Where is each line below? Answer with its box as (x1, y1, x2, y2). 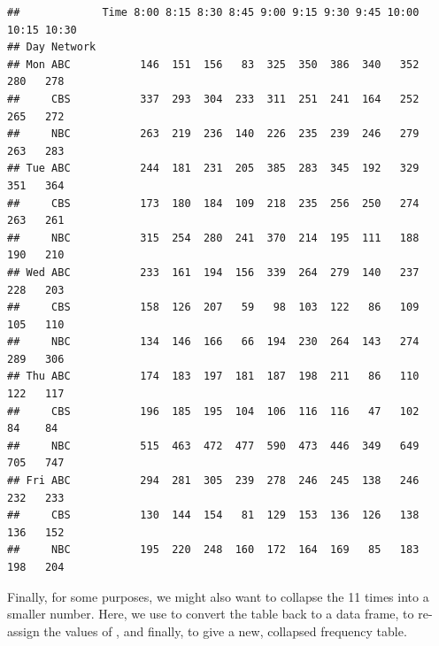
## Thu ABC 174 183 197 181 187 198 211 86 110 (7, 370, 420, 383)
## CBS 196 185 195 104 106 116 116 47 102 (7, 404, 420, 418)
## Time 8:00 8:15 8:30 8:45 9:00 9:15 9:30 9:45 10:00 (7, 6, 420, 19)
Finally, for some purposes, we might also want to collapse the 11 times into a (7, 587, 429, 605)
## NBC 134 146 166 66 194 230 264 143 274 (7, 335, 420, 349)
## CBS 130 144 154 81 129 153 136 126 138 (7, 509, 420, 522)
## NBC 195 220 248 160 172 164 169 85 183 (7, 543, 420, 557)
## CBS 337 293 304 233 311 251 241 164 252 (7, 92, 420, 105)
